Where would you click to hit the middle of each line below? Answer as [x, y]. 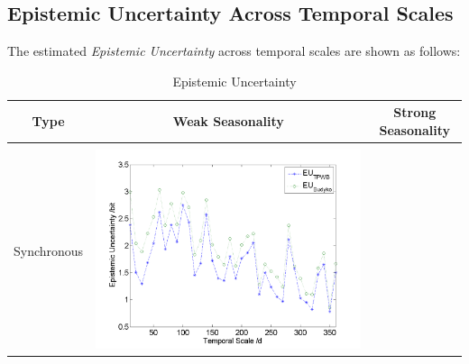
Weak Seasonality [228, 121]
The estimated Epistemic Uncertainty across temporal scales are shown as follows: [234, 51]
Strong [415, 112]
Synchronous [49, 250]
